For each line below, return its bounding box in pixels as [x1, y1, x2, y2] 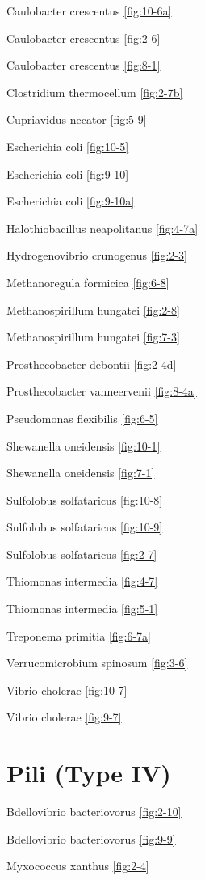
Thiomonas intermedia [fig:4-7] [6, 573, 158, 590]
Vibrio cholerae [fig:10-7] [6, 681, 128, 698]
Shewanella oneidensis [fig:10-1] [6, 437, 161, 454]
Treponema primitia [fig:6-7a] [6, 627, 151, 644]
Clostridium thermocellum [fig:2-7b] [6, 83, 183, 100]
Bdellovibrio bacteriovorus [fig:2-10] [6, 803, 182, 820]
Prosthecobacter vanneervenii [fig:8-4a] [6, 383, 197, 400]
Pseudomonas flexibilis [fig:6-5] [6, 409, 158, 426]
